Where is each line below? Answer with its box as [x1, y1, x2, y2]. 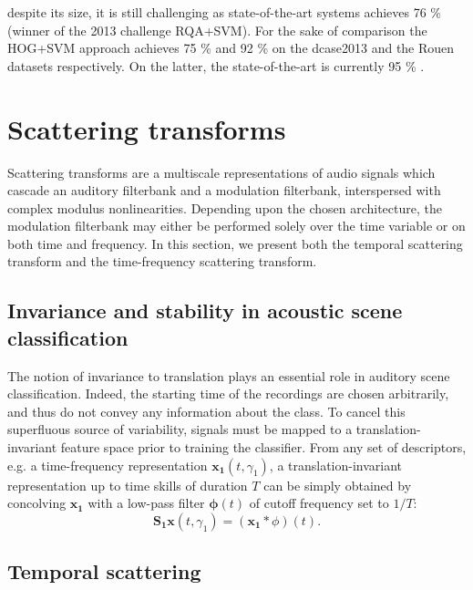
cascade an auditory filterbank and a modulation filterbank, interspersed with [7, 181, 441, 200]
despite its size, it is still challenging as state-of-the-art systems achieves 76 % [7, 3, 441, 21]
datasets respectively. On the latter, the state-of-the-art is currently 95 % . [7, 56, 425, 75]
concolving [7, 493, 67, 512]
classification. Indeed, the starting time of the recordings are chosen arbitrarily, [7, 384, 449, 403]
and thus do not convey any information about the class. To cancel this [7, 401, 406, 420]
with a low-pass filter [87, 493, 205, 512]
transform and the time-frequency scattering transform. [7, 252, 317, 271]
